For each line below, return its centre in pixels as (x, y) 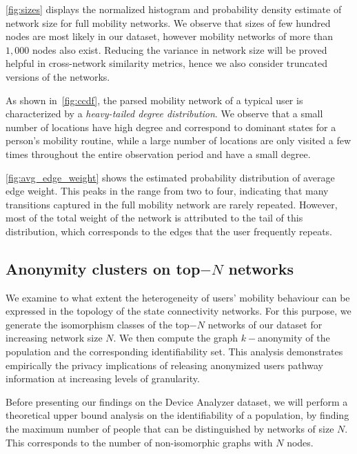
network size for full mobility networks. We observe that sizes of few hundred (168, 22)
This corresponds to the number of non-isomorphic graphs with (139, 442)
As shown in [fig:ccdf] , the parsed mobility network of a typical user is (154, 100)
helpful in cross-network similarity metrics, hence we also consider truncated (166, 63)
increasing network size (54, 338)
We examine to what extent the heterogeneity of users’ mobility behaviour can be (178, 297)
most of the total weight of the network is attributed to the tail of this (154, 218)
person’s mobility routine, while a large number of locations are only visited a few (178, 140)
